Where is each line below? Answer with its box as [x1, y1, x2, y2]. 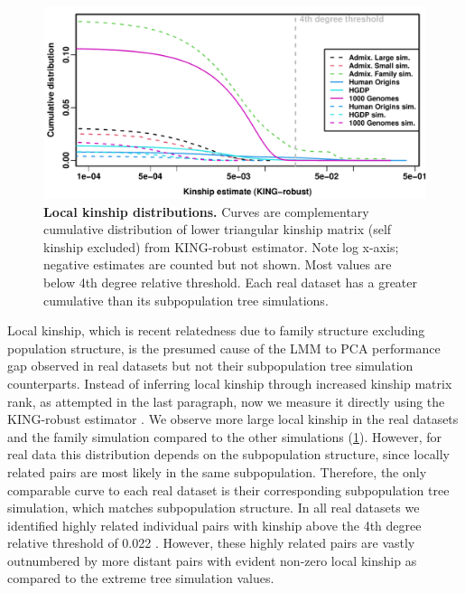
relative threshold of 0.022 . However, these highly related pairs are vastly [7, 533, 415, 552]
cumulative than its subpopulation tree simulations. [43, 290, 329, 309]
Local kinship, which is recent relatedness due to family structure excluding [7, 321, 425, 340]
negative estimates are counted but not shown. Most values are [43, 255, 392, 274]
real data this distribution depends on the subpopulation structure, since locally [7, 445, 450, 464]
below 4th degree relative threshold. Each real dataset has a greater [43, 272, 418, 291]
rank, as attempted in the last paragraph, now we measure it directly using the [7, 391, 445, 410]
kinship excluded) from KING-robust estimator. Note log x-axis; [43, 237, 399, 256]
